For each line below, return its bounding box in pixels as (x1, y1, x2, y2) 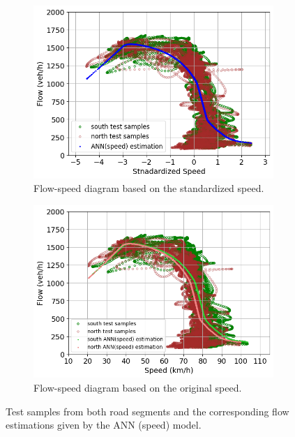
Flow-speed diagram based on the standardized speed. (33, 181, 264, 195)
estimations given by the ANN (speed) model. (6, 417, 202, 432)
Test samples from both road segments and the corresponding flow (6, 403, 289, 418)
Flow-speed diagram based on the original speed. (33, 380, 242, 394)
